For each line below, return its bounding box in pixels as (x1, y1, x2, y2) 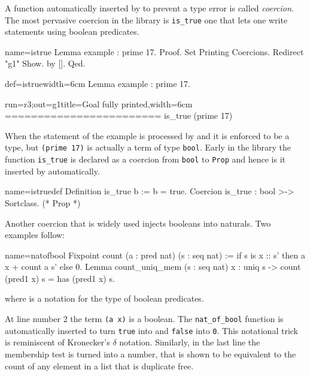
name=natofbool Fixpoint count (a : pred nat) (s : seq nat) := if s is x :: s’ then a (5, 248, 305, 261)
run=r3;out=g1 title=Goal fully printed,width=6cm (5, 97, 193, 110)
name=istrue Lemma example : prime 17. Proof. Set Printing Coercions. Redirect (5, 45, 304, 58)
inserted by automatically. (5, 164, 100, 177)
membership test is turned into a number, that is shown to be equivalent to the (5, 347, 296, 360)
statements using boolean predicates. (5, 25, 139, 38)
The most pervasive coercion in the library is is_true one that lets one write (5, 13, 288, 26)
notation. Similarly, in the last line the (119, 336, 260, 348)
